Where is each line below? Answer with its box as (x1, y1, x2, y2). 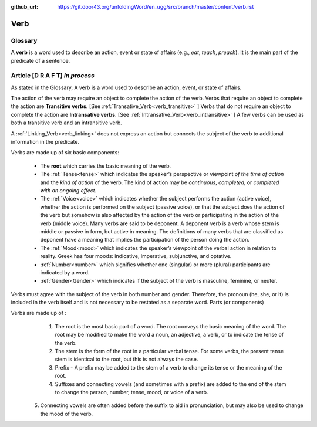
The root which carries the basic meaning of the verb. (40, 162, 171, 170)
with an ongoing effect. (40, 187, 97, 194)
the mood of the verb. (40, 410, 93, 417)
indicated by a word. (40, 269, 90, 276)
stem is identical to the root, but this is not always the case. (55, 355, 198, 363)
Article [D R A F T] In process (11, 72, 95, 80)
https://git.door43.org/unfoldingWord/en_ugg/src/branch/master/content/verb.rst (57, 4, 254, 10)
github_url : (11, 4, 38, 10)
